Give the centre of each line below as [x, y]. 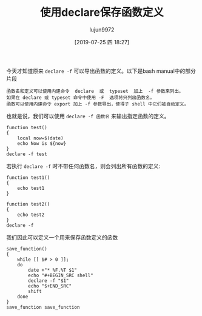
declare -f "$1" [49, 281]
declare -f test [27, 154]
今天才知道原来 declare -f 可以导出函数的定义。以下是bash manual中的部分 [101, 71]
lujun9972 [102, 29]
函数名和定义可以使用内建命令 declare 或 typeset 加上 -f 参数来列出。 [95, 91]
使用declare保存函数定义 [102, 12]
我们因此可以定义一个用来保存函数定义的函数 [62, 237]
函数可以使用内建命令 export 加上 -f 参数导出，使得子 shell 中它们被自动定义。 [98, 104]
